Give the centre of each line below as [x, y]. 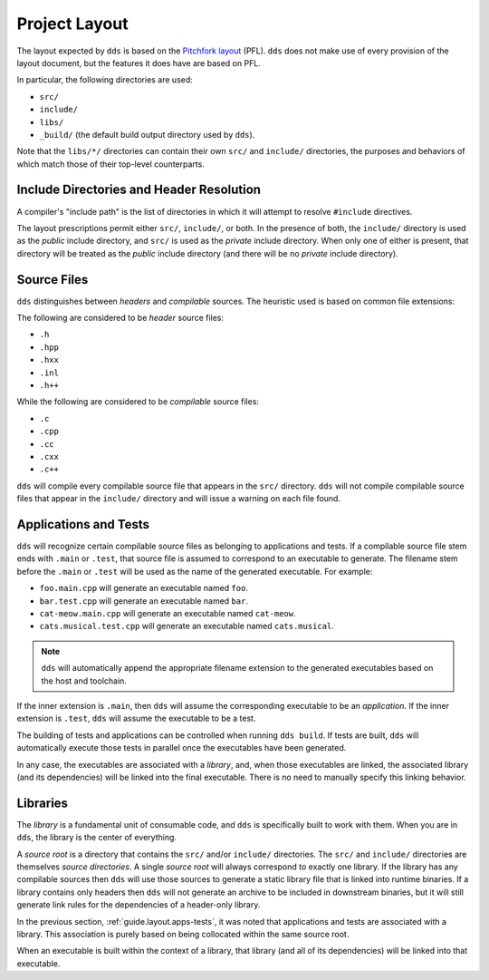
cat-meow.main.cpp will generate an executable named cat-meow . [168, 613]
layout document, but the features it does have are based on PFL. [139, 63]
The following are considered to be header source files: [120, 318]
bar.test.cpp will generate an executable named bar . [144, 601]
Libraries [42, 803]
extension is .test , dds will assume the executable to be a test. [136, 718]
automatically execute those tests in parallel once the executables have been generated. [182, 748]
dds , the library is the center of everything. [96, 838]
